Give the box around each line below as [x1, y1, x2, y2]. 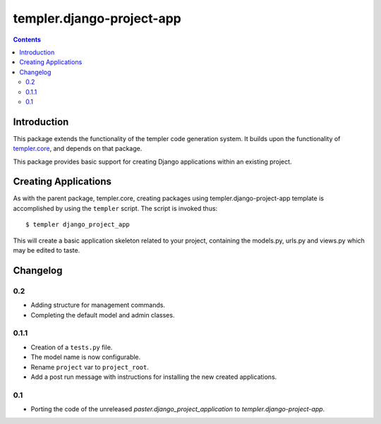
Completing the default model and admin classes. [30, 310, 175, 319]
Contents [13, 35, 42, 44]
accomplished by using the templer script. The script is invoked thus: [13, 204, 218, 212]
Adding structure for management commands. [30, 301, 166, 310]
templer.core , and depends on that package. [13, 145, 143, 153]
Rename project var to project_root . [30, 363, 150, 371]
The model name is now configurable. [30, 353, 141, 361]
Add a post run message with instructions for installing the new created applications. [30, 372, 277, 381]
